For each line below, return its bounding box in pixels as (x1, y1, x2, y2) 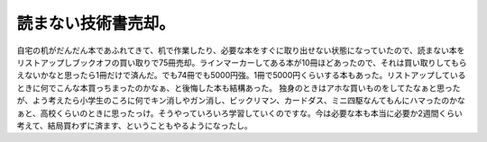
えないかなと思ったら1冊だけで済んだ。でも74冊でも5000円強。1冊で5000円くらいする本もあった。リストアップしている (16, 70, 466, 81)
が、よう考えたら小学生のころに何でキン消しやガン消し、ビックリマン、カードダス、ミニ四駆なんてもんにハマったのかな (16, 95, 465, 106)
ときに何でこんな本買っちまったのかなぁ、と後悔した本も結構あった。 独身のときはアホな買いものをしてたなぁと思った (16, 82, 461, 93)
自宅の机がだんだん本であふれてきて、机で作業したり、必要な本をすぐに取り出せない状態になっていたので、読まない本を (16, 45, 465, 56)
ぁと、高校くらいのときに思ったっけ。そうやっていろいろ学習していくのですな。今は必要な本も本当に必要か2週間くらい (16, 108, 464, 119)
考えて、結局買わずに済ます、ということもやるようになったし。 (16, 120, 253, 130)
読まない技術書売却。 (16, 13, 176, 33)
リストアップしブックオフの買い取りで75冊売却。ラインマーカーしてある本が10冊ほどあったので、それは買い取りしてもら (16, 57, 468, 67)
